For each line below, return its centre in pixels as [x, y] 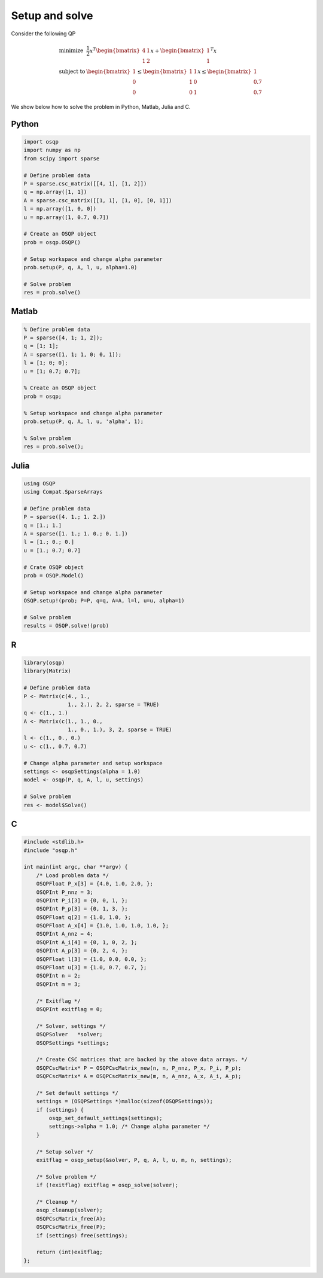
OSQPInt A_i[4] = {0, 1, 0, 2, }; [87, 942]
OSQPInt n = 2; [58, 976]
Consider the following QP [43, 34]
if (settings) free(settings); [82, 1235]
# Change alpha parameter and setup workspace [93, 763]
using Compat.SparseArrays [63, 492]
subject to [72, 71]
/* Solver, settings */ [71, 1026]
